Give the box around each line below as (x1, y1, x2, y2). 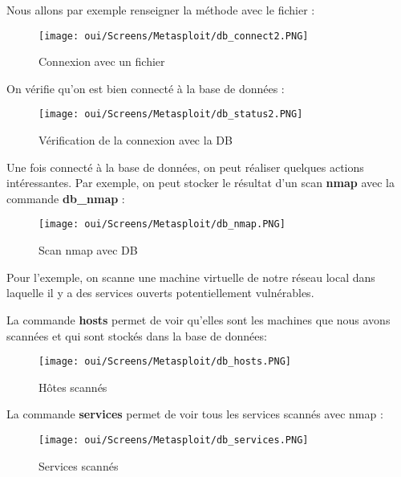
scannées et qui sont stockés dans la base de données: (6, 327, 267, 344)
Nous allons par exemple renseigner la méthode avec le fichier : (6, 2, 315, 18)
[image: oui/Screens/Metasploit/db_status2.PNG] (38, 108, 303, 120)
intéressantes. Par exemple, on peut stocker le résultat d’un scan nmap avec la (6, 174, 395, 191)
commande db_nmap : (6, 190, 125, 206)
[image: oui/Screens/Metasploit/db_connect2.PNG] (38, 30, 309, 42)
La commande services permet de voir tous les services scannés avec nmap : (6, 406, 383, 422)
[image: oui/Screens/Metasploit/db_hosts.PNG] (38, 356, 291, 368)
